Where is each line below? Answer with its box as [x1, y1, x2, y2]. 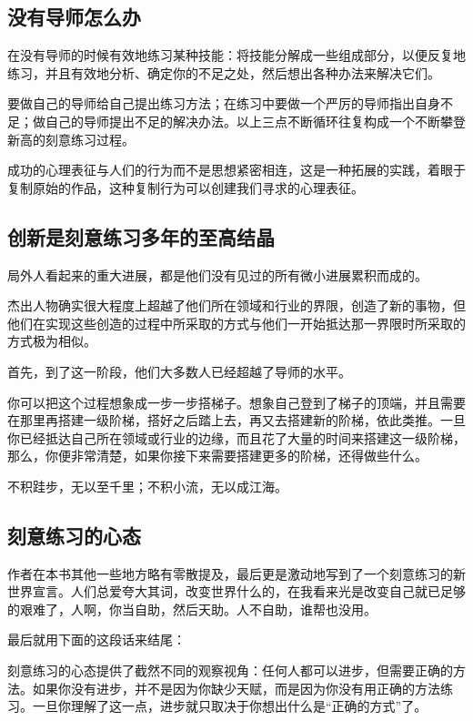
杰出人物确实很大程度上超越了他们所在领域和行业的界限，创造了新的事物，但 [7, 296, 466, 315]
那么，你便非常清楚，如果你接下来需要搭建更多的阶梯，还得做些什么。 [7, 446, 428, 465]
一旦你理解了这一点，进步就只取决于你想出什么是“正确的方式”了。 [32, 696, 428, 716]
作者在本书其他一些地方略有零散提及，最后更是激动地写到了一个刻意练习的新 [7, 564, 466, 583]
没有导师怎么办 [7, 3, 141, 31]
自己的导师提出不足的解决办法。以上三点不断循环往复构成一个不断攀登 [45, 111, 466, 130]
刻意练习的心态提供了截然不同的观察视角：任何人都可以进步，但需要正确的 [7, 661, 453, 680]
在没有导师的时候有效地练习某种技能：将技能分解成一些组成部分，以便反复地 [7, 46, 466, 65]
